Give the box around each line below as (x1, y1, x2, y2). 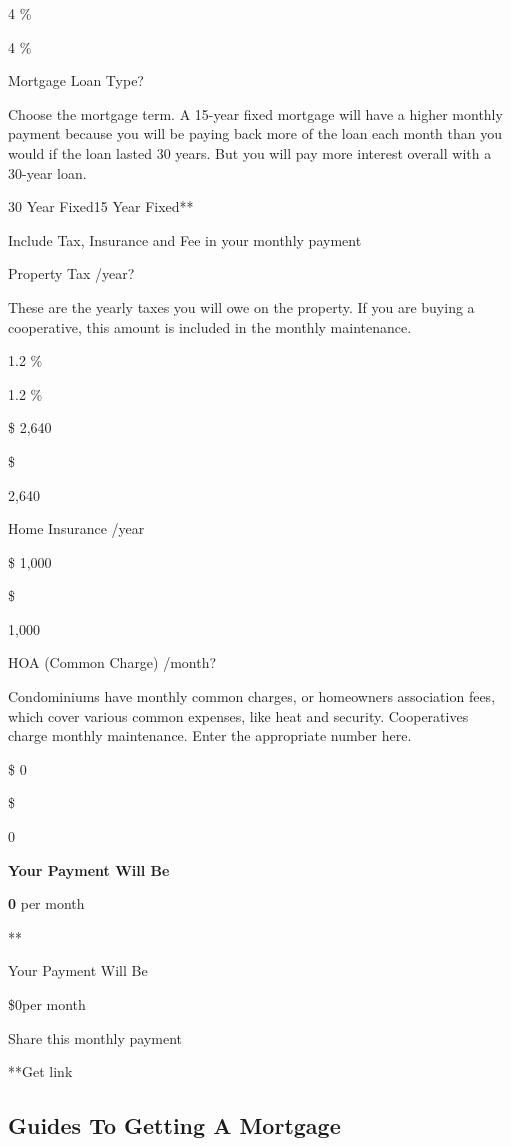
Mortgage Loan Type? (8, 70, 144, 91)
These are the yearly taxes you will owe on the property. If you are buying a (8, 296, 475, 317)
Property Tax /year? (8, 263, 135, 284)
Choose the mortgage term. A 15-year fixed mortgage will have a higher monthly (8, 103, 503, 124)
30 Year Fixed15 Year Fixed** (8, 196, 194, 217)
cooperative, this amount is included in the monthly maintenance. (8, 316, 412, 337)
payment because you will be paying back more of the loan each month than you (8, 123, 502, 144)
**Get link (8, 1061, 73, 1082)
